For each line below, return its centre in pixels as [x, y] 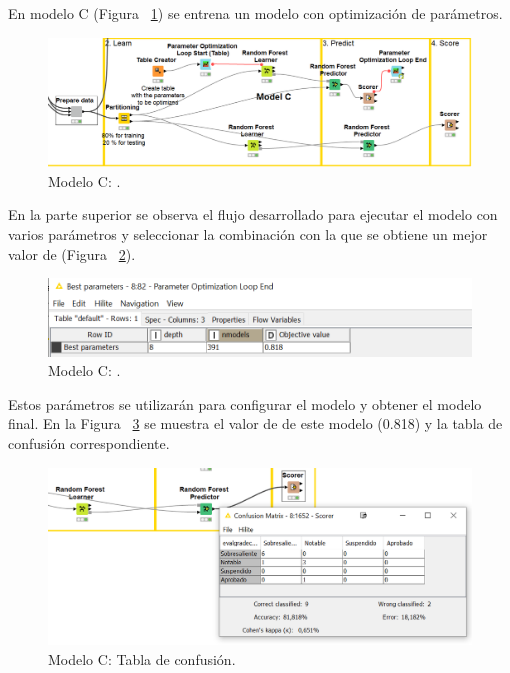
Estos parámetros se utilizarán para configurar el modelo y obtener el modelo [245, 403]
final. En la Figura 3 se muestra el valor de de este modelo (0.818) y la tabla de [255, 423]
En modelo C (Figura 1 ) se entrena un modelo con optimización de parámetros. [255, 13]
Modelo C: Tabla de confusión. [142, 658]
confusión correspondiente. [89, 443]
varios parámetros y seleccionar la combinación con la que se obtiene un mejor [248, 233]
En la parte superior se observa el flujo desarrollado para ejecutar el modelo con [253, 214]
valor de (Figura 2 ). [72, 253]
